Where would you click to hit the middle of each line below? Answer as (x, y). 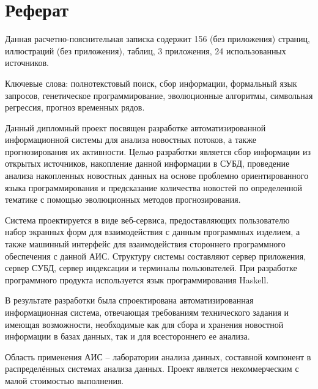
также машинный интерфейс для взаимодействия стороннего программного (145, 244)
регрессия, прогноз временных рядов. (75, 107)
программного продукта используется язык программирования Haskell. (137, 279)
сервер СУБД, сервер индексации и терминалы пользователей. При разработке (151, 268)
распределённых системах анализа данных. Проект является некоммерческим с (152, 369)
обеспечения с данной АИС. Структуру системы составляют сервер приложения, (156, 256)
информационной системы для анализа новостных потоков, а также (131, 140)
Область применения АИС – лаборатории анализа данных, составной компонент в (158, 356)
